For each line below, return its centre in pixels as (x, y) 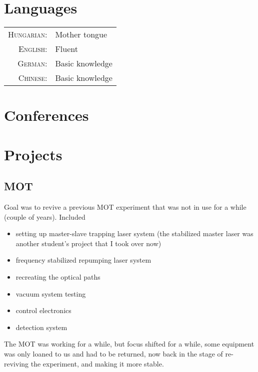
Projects (33, 154)
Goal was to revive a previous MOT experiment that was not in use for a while (125, 207)
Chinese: (33, 78)
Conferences (46, 115)
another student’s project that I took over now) (88, 243)
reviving (16, 363)
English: (33, 49)
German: (32, 63)
